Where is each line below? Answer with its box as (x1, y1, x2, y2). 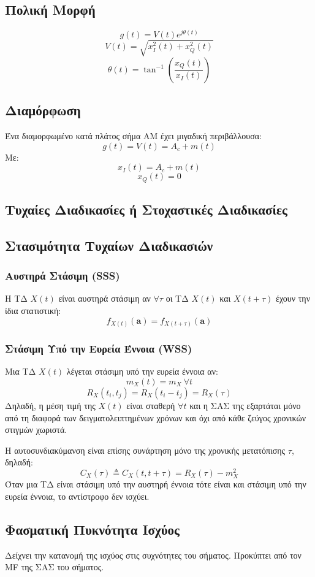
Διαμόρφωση (5, 101, 81, 120)
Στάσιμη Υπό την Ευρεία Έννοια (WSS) (5, 341, 192, 356)
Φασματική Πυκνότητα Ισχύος (5, 519, 180, 538)
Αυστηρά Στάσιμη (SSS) (5, 268, 120, 283)
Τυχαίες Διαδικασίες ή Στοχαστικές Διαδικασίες (5, 200, 287, 219)
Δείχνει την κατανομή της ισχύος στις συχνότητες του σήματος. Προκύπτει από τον (5, 548, 302, 561)
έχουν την (276, 292, 311, 305)
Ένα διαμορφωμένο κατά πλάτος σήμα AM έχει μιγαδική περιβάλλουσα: (5, 129, 262, 142)
